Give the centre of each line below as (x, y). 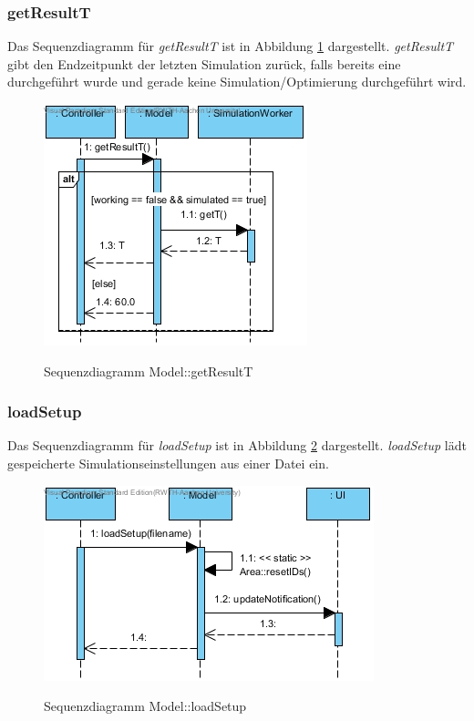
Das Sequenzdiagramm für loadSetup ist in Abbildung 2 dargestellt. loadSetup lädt (237, 445)
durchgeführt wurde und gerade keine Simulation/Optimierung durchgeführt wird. (237, 82)
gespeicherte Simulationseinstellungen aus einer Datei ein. (168, 463)
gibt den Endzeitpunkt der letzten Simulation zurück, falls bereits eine (204, 63)
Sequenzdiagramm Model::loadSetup (145, 706)
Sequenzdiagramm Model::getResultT (149, 371)
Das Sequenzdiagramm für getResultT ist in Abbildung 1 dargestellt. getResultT (231, 46)
